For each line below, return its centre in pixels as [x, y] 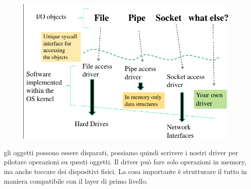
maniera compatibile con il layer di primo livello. [76, 181]
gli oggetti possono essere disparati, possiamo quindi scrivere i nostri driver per [121, 152]
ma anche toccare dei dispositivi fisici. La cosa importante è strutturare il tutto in [125, 171]
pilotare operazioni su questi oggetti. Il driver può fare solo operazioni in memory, [125, 162]
